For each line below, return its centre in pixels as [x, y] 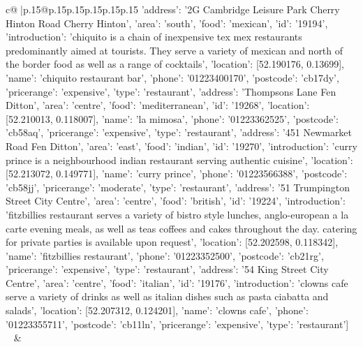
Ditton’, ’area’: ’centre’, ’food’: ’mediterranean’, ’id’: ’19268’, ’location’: [158, 105]
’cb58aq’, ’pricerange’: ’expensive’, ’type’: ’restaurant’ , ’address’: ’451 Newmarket [179, 132]
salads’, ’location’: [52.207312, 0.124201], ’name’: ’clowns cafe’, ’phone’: [157, 310]
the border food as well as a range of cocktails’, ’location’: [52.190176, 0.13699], [175, 64]
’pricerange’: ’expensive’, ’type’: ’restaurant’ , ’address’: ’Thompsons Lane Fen [171, 91]
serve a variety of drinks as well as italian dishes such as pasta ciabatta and [167, 296]
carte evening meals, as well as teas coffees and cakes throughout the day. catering [181, 228]
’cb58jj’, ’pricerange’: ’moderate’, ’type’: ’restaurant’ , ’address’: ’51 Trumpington [178, 187]
